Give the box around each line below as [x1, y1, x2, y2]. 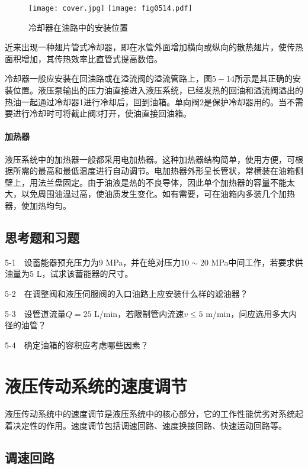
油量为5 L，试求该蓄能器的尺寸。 [5, 267, 133, 280]
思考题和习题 [5, 228, 79, 246]
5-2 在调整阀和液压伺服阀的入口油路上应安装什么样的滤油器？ [5, 287, 248, 299]
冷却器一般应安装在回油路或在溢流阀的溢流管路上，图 [5, 72, 212, 85]
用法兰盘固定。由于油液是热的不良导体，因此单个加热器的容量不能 [29, 176, 287, 188]
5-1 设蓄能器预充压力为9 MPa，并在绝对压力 [5, 255, 181, 268]
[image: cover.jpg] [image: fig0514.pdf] [28, 4, 192, 12]
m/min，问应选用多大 [206, 307, 289, 319]
